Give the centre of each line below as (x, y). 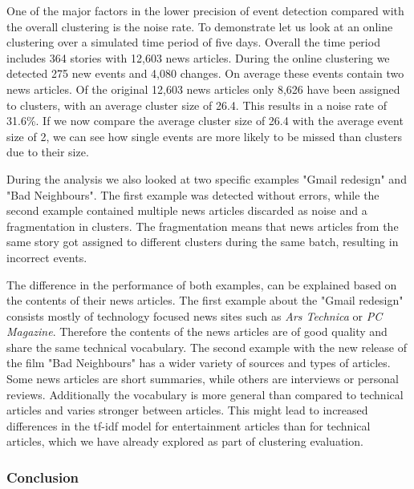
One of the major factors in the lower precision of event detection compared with (205, 10)
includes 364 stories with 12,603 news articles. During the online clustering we (198, 57)
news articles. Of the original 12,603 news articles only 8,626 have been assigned (203, 89)
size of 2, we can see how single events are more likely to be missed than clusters (204, 136)
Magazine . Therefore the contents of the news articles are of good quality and (197, 331)
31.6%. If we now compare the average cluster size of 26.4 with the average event (205, 121)
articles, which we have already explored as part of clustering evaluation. (185, 441)
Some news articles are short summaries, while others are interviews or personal (203, 379)
